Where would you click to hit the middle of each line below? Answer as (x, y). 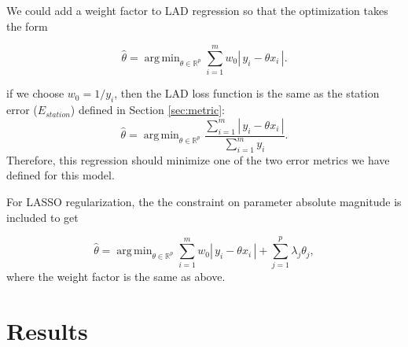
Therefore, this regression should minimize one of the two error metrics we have (198, 159)
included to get (42, 217)
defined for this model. (61, 175)
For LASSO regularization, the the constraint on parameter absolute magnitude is (204, 202)
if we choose (35, 93)
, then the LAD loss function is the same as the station (247, 93)
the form (27, 26)
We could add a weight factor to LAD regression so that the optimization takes (197, 10)
